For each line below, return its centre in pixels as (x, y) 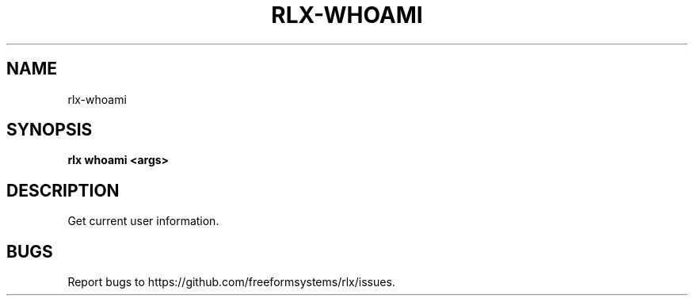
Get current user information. (143, 221)
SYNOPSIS (50, 130)
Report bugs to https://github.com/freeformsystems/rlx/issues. (231, 282)
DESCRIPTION (63, 190)
